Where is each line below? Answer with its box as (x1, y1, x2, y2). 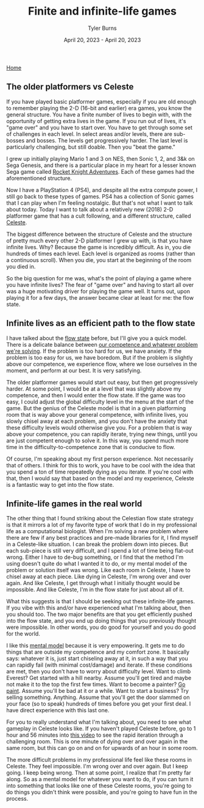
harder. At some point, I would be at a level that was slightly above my (6, 385, 181, 392)
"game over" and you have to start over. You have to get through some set (6, 124, 193, 131)
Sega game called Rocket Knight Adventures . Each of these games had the (6, 168, 195, 175)
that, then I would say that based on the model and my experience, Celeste (6, 474, 195, 482)
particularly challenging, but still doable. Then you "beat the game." (6, 143, 175, 151)
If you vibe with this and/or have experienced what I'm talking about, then (6, 604, 191, 612)
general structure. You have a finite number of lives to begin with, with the (6, 111, 192, 118)
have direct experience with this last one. (6, 707, 110, 714)
